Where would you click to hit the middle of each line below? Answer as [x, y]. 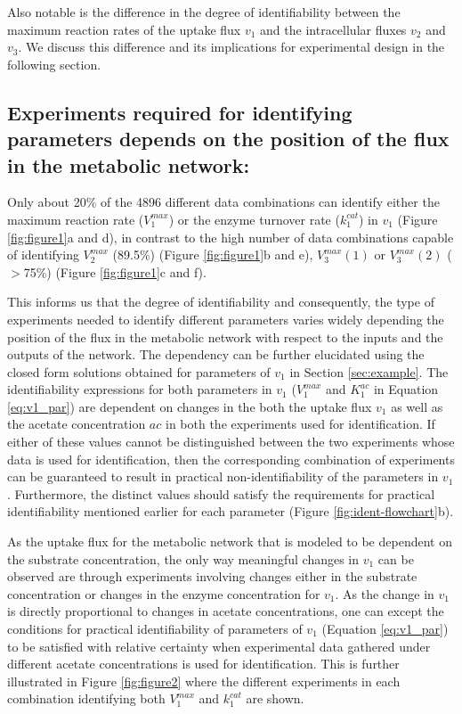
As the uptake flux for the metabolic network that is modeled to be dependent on [230, 542]
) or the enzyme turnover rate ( [254, 219]
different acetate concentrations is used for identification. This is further [203, 664]
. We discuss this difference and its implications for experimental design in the [231, 47]
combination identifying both [86, 698]
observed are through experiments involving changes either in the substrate [212, 576]
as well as [417, 406]
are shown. [275, 698]
